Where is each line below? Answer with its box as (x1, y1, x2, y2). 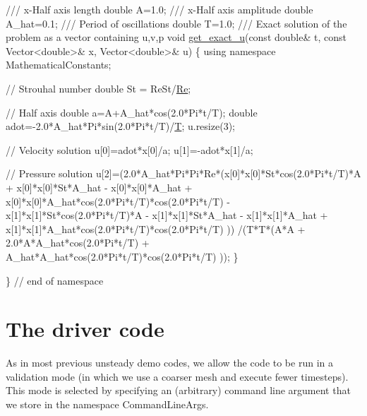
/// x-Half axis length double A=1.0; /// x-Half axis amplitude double (6, 2, 313, 16)
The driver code (6, 314, 164, 343)
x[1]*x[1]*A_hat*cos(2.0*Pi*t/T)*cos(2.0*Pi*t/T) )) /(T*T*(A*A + (6, 221, 306, 236)
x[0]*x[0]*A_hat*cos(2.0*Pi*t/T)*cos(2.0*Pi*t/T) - (6, 194, 230, 208)
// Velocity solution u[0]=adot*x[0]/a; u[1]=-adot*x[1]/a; (6, 142, 253, 157)
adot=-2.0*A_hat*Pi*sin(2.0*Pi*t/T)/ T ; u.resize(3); (6, 119, 235, 133)
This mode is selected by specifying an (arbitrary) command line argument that (6, 383, 351, 398)
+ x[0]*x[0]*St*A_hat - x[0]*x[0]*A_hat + (6, 179, 193, 194)
